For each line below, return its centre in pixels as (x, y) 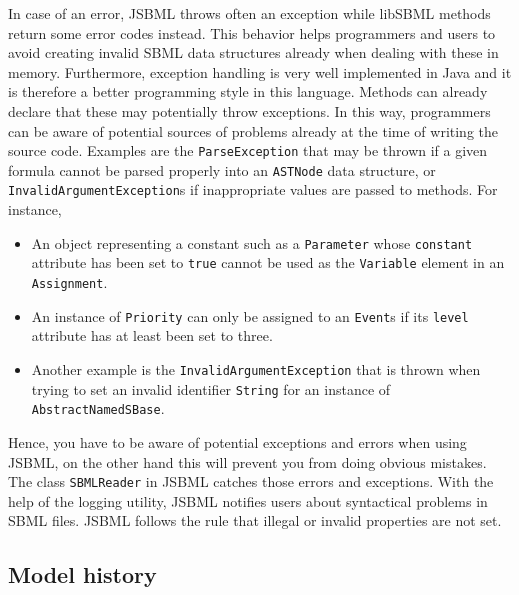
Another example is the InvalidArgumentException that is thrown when (256, 368)
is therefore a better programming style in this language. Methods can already (248, 91)
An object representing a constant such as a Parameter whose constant (252, 242)
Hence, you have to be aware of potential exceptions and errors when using (237, 441)
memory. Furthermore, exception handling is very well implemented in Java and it (260, 71)
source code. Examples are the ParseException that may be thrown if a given (248, 150)
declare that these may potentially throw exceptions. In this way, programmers (249, 110)
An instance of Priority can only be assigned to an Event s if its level (250, 315)
